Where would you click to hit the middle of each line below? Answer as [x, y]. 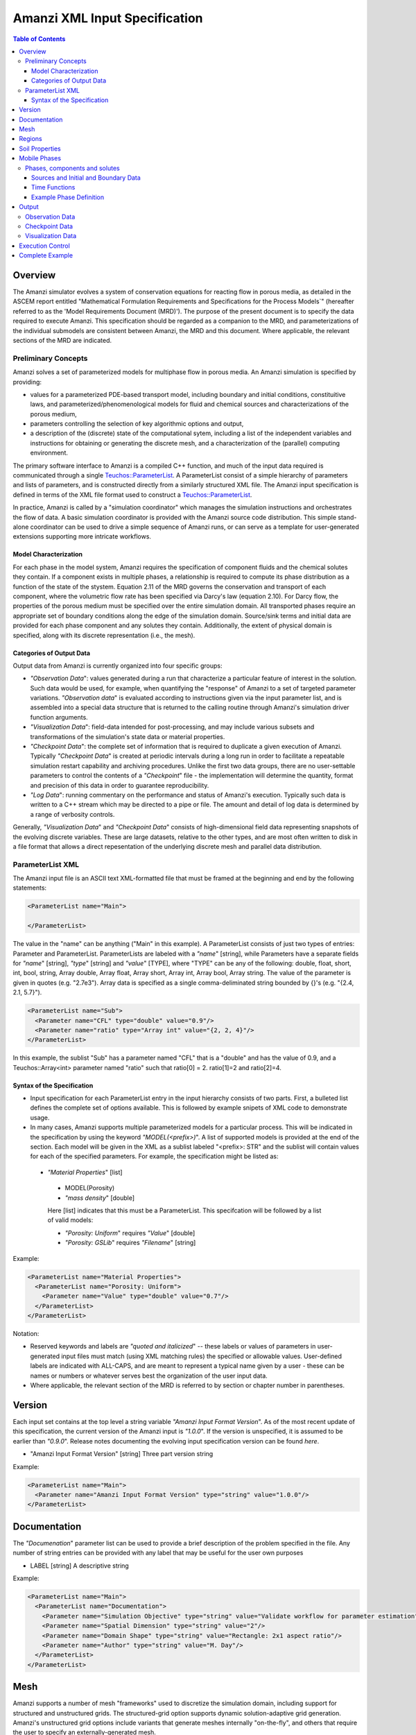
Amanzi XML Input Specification [108, 18]
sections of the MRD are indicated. [62, 340]
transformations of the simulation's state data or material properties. [128, 736]
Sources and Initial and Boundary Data [86, 178]
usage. [40, 1117]
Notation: [26, 1334]
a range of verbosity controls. [72, 814]
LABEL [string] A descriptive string [80, 1566]
